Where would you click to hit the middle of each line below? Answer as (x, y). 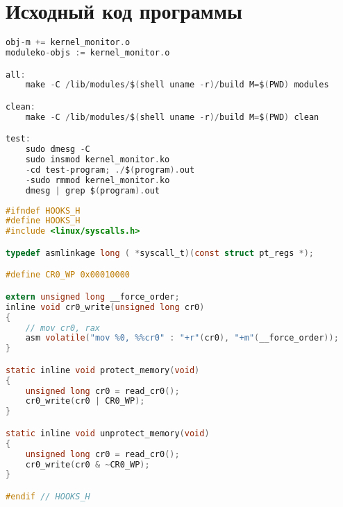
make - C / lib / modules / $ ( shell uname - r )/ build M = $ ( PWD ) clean (172, 117)
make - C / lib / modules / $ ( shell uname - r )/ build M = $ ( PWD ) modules (177, 85)
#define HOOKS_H (43, 221)
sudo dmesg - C (58, 149)
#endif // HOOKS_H (48, 496)
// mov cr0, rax (63, 328)
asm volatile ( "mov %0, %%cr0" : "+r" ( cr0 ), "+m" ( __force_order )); (182, 338)
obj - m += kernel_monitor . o (68, 43)
